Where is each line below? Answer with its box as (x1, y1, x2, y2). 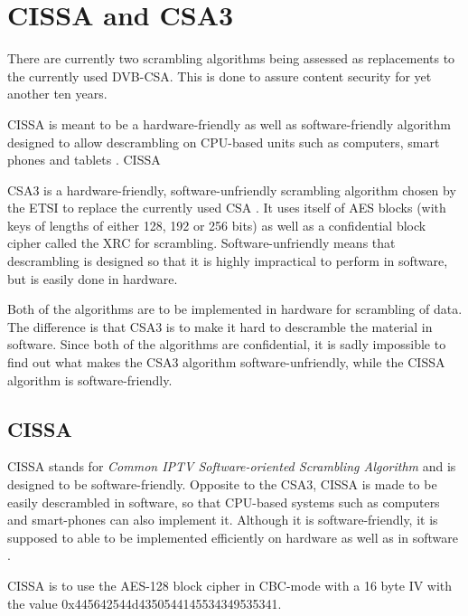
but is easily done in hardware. (7, 269, 178, 288)
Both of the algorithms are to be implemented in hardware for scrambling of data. (7, 299, 463, 318)
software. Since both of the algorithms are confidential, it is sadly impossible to (7, 335, 446, 354)
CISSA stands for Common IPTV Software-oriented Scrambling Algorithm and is (7, 457, 456, 476)
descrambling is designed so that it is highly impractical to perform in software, (7, 251, 448, 270)
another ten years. (7, 84, 108, 103)
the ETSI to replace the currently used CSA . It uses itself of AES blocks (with (7, 198, 446, 217)
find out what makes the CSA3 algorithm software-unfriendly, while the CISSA (7, 353, 445, 372)
